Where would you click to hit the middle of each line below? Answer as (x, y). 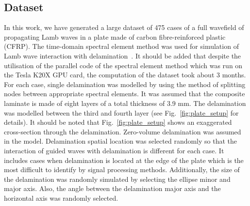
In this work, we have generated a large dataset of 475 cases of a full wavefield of (124, 27)
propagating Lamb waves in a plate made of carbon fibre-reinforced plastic (115, 37)
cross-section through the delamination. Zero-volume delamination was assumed (123, 131)
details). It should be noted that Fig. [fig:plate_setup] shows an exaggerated (118, 122)
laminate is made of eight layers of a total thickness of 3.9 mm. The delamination (125, 103)
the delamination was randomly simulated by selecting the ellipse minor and (117, 179)
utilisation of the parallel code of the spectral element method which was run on (123, 65)
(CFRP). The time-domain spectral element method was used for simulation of (121, 46)
